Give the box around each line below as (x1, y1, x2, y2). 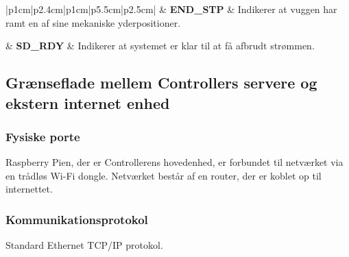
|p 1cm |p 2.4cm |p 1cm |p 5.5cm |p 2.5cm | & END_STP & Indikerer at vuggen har (5, 2, 337, 16)
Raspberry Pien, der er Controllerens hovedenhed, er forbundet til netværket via (5, 155, 344, 169)
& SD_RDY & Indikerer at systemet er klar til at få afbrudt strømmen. (5, 38, 315, 53)
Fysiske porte (5, 127, 80, 145)
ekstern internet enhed (5, 92, 170, 113)
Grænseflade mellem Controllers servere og (5, 72, 317, 93)
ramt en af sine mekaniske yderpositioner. (5, 15, 181, 29)
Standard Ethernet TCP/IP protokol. (5, 238, 163, 252)
